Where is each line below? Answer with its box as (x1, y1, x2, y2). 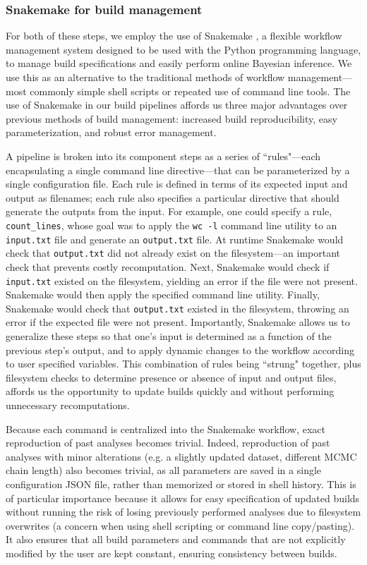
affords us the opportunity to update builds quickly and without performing (6, 384, 335, 399)
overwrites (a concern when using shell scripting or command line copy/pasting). (6, 518, 355, 533)
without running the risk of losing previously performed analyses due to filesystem (6, 504, 361, 519)
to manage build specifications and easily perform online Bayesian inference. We (6, 56, 352, 71)
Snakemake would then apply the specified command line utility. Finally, (6, 287, 320, 302)
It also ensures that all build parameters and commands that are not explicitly (6, 532, 346, 547)
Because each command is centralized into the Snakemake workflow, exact (6, 421, 326, 436)
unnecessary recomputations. (6, 397, 130, 412)
